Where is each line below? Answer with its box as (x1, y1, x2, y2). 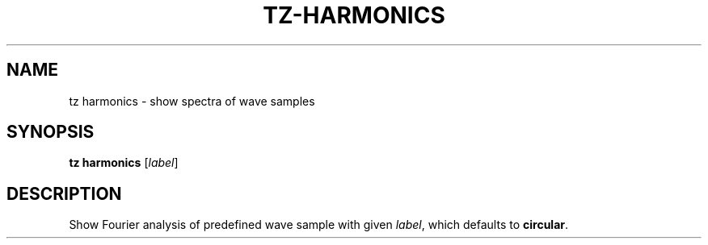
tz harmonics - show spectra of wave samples (69, 93, 315, 108)
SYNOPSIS (6, 122, 95, 143)
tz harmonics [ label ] (69, 156, 179, 170)
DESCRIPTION (6, 183, 122, 204)
